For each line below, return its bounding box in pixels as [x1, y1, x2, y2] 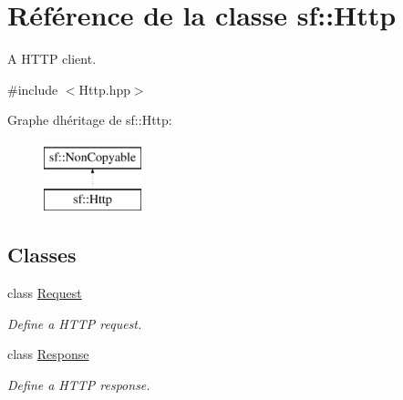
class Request [7, 283, 82, 303]
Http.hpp [78, 79, 130, 98]
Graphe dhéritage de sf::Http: [7, 110, 172, 129]
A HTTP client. [7, 49, 97, 68]
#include [7, 79, 58, 98]
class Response [7, 344, 89, 364]
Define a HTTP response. [7, 375, 150, 395]
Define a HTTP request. [7, 313, 142, 333]
